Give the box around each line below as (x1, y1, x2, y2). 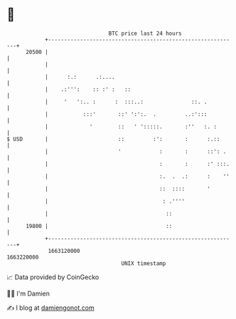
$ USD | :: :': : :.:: (6, 135, 220, 143)
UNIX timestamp (121, 259, 166, 267)
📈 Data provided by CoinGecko (6, 273, 100, 281)
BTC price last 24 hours (108, 30, 182, 37)
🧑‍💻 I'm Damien (6, 289, 50, 298)
